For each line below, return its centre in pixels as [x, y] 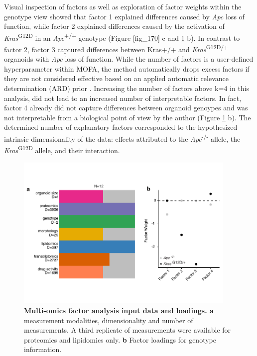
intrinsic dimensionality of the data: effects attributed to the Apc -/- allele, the [122, 138]
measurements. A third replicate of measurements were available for [128, 330]
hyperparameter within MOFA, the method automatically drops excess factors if [127, 68]
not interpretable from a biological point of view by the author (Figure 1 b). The [128, 117]
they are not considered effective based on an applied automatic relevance [116, 78]
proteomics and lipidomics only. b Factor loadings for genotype [120, 339]
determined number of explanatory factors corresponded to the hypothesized [121, 127]
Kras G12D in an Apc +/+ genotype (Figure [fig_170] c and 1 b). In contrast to [122, 37]
